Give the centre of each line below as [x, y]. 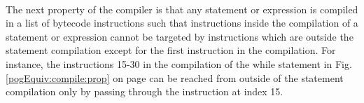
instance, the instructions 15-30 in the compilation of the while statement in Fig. [179, 63]
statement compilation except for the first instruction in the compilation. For [171, 50]
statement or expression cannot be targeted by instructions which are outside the [180, 36]
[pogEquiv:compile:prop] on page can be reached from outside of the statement [175, 77]
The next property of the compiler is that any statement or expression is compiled [182, 9]
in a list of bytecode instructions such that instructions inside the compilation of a [182, 23]
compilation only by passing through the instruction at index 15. [145, 91]
